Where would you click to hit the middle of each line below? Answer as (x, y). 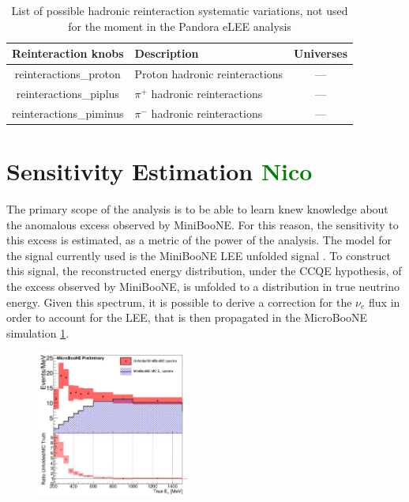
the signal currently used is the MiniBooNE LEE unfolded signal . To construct (199, 255)
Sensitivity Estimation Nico (159, 171)
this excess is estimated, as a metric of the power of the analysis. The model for (199, 240)
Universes (321, 53)
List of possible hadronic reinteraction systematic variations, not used (180, 10)
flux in (385, 302)
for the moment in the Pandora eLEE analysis (180, 26)
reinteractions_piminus (68, 113)
